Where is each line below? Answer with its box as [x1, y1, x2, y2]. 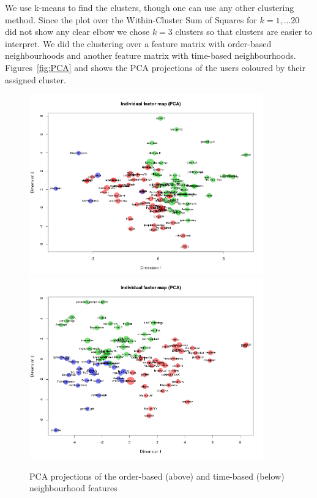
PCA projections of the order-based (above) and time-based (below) [29, 469, 285, 482]
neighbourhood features [29, 481, 117, 494]
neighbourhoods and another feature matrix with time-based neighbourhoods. [5, 49, 296, 62]
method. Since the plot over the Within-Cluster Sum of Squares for [5, 13, 257, 26]
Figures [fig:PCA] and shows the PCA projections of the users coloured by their [5, 61, 305, 74]
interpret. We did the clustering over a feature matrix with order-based [5, 37, 272, 50]
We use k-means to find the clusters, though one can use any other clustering [5, 1, 294, 13]
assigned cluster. [5, 73, 66, 86]
